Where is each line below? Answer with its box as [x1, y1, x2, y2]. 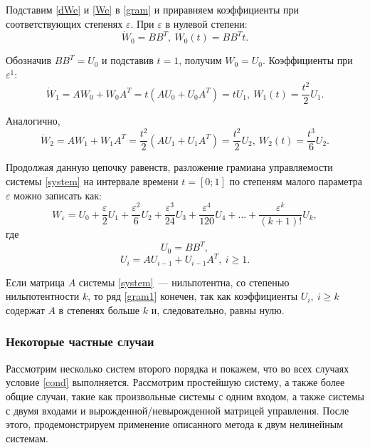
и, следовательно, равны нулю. [151, 302, 285, 317]
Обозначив [6, 53, 52, 68]
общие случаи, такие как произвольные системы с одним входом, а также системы [6, 388, 364, 403]
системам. [6, 430, 48, 445]
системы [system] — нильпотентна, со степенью [78, 274, 290, 289]
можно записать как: [14, 187, 102, 202]
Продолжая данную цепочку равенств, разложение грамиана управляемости [6, 160, 333, 174]
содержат [6, 302, 45, 317]
